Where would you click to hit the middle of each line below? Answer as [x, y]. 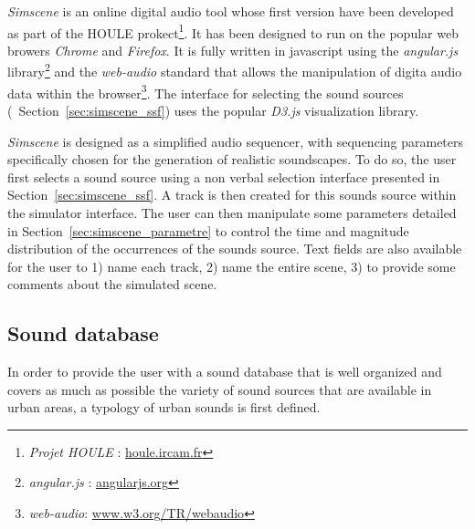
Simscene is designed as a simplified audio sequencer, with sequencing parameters [236, 141]
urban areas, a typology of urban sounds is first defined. [164, 407]
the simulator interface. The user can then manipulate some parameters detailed [232, 212]
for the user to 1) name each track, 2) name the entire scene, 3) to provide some [232, 266]
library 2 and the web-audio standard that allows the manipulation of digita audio [235, 70]
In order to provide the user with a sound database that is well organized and [225, 372]
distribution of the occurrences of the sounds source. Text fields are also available [235, 249]
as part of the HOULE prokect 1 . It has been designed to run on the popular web [233, 31]
